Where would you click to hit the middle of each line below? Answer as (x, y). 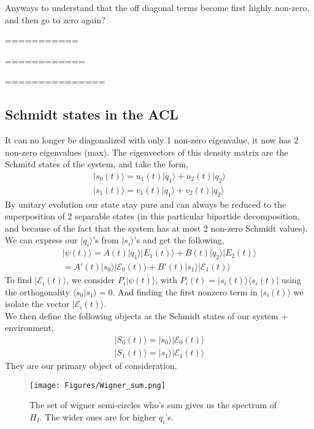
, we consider (91, 280)
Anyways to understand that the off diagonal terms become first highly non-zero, (157, 7)
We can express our (41, 240)
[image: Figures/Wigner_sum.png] (98, 385)
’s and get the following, (179, 240)
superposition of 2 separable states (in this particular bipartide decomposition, (152, 216)
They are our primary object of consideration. (91, 366)
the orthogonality (37, 291)
